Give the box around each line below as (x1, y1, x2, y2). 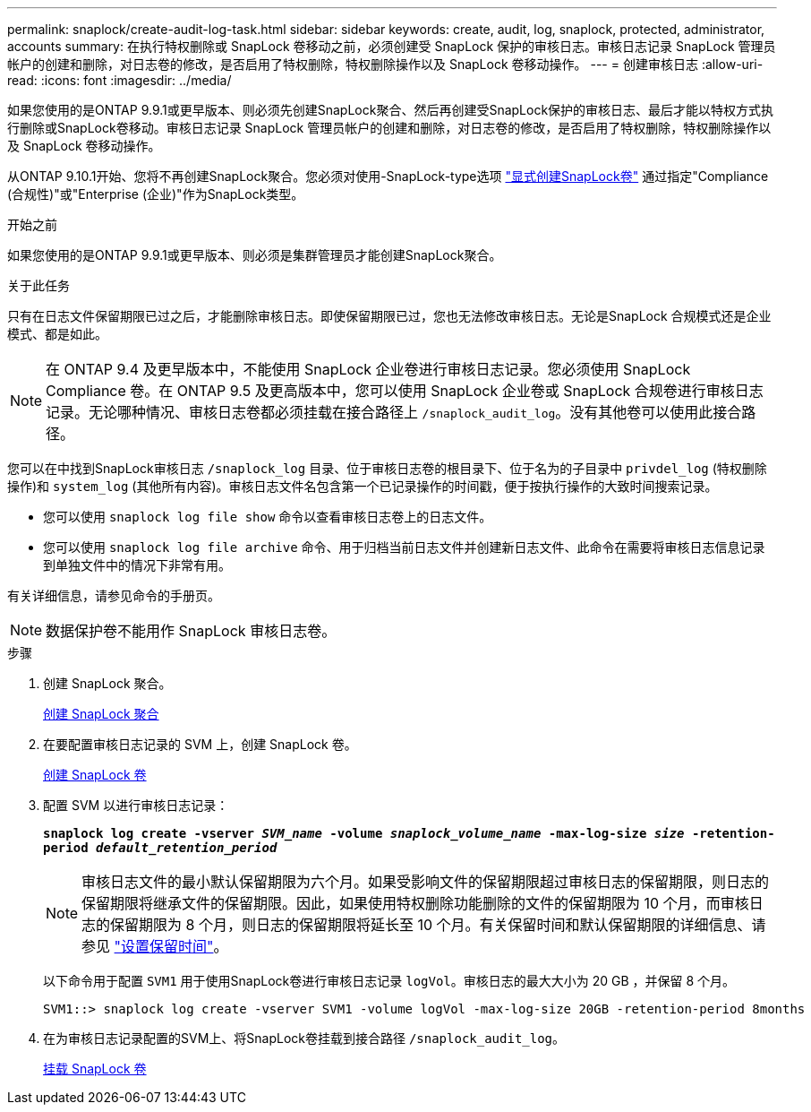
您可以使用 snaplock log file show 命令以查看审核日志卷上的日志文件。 (43, 509, 492, 524)
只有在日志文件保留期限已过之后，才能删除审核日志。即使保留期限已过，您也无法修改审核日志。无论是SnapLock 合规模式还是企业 (7, 308, 772, 323)
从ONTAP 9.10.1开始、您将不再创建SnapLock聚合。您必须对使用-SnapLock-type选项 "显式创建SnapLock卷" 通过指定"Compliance (7, 168, 769, 184)
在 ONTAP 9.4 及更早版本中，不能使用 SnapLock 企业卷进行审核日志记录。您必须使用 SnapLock (46, 360, 691, 378)
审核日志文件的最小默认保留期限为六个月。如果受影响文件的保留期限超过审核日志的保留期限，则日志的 (81, 873, 770, 891)
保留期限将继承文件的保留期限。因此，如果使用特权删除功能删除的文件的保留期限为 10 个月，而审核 (81, 894, 749, 912)
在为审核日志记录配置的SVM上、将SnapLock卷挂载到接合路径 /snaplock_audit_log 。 (43, 1030, 566, 1046)
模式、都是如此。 (7, 326, 107, 341)
